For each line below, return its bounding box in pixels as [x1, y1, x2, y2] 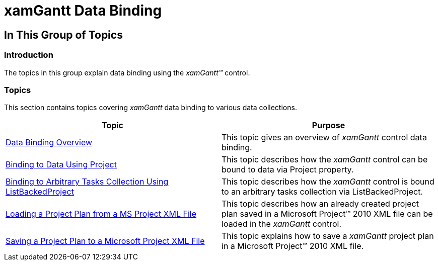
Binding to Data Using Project [6, 159, 117, 170]
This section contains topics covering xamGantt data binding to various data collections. [4, 103, 297, 112]
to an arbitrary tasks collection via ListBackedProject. [222, 187, 423, 197]
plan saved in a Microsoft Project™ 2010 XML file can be [222, 209, 433, 219]
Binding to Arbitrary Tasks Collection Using [6, 176, 169, 187]
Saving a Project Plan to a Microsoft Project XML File [6, 236, 205, 246]
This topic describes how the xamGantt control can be [222, 154, 428, 165]
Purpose [312, 120, 345, 131]
